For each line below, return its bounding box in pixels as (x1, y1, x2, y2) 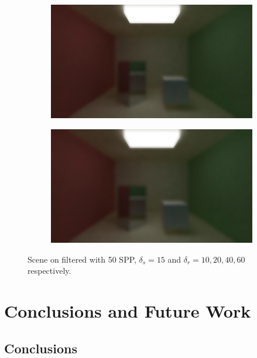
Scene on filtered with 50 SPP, (28, 253, 136, 265)
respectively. (28, 264, 71, 277)
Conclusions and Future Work (4, 299, 251, 323)
